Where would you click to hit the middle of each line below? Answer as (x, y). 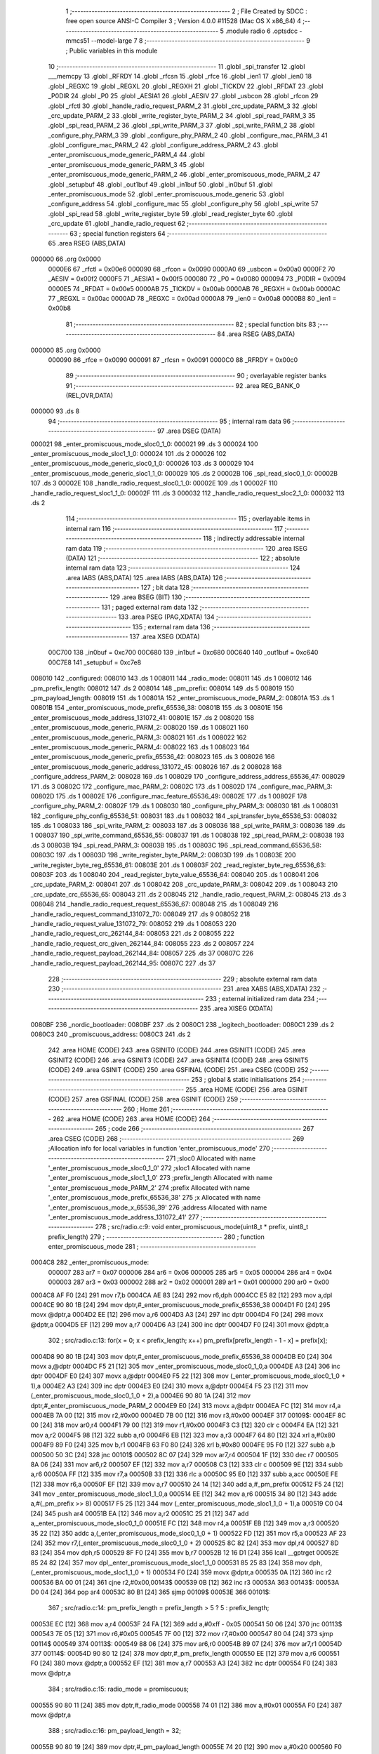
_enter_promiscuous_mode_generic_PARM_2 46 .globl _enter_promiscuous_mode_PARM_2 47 (184, 175)
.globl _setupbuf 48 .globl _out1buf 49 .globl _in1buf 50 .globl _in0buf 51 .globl (160, 184)
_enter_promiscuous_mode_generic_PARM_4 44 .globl (126, 155)
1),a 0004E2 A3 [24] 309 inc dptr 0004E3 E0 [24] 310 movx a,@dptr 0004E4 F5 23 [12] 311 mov (169, 1386)
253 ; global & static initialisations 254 (246, 1080)
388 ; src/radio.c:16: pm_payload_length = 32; (115, 1731)
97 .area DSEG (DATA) (189, 431)
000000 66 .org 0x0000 (66, 259)
